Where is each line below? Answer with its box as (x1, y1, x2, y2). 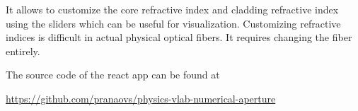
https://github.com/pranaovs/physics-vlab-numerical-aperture (6, 90, 276, 105)
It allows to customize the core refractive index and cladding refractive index (6, 2, 339, 16)
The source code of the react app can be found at (6, 67, 220, 82)
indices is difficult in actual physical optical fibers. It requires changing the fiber (6, 30, 352, 45)
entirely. (6, 43, 40, 58)
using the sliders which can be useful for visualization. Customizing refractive (6, 16, 341, 30)
